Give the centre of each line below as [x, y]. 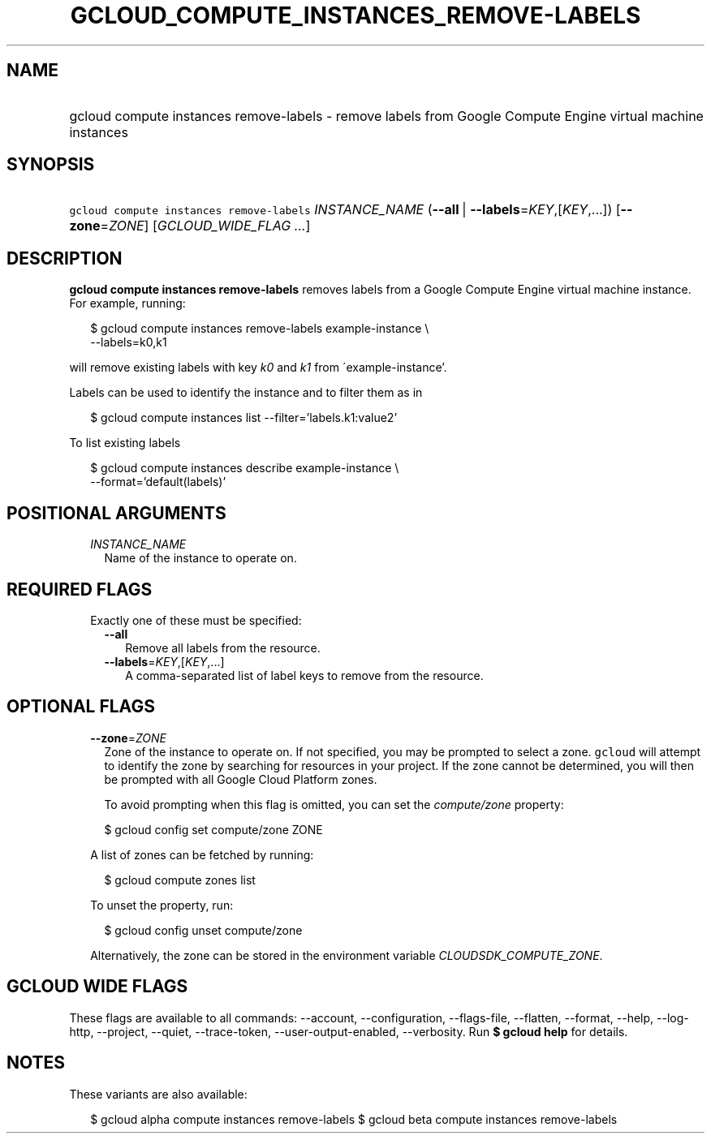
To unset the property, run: [162, 905]
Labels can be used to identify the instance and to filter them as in [246, 393]
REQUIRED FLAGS [80, 589]
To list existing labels [125, 443]
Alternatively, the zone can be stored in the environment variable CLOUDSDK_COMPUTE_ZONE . [347, 955]
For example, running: [127, 303]
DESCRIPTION [65, 258]
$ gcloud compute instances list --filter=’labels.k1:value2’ [244, 418]
